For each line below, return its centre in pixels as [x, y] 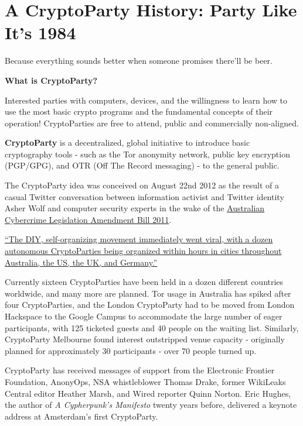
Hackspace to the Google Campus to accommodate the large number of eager [144, 316]
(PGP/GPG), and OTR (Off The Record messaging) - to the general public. [142, 165]
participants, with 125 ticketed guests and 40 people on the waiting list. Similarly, [152, 327]
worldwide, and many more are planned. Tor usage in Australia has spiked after [148, 293]
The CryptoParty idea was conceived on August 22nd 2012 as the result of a [142, 185]
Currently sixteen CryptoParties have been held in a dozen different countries [144, 282]
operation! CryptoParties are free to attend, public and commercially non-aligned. [152, 123]
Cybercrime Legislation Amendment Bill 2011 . [88, 219]
